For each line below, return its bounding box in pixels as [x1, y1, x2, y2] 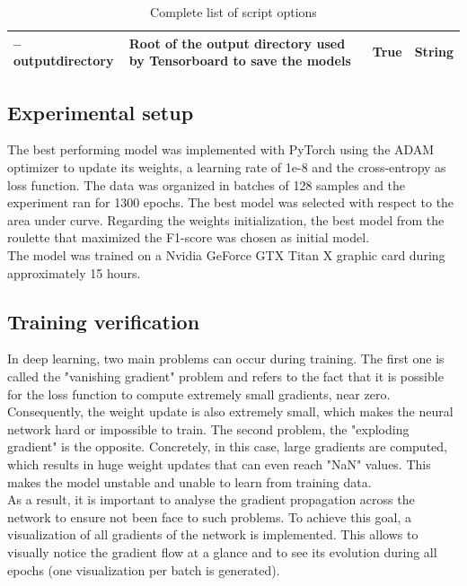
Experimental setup [7, 98, 194, 126]
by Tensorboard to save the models [128, 51, 351, 70]
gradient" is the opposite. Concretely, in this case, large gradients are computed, [7, 437, 447, 456]
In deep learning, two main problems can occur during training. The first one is [7, 349, 445, 368]
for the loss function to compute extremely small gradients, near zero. [7, 384, 391, 403]
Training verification [7, 307, 200, 335]
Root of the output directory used [128, 33, 346, 52]
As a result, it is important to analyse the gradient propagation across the [7, 490, 415, 509]
